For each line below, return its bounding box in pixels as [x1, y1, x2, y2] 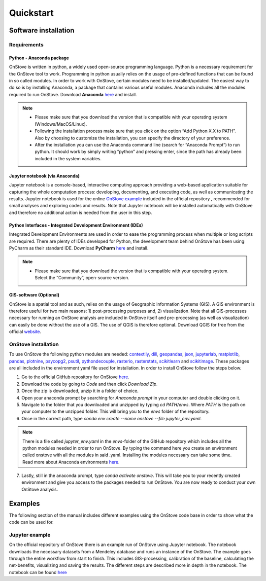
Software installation [9, 26, 75, 35]
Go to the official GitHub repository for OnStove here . [21, 374, 130, 380]
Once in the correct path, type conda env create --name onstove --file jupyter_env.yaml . [21, 415, 202, 421]
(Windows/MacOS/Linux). [34, 121, 87, 127]
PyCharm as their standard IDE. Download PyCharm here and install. [9, 245, 149, 251]
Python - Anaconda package [9, 55, 69, 61]
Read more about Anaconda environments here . [22, 459, 120, 465]
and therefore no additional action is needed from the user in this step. [9, 210, 152, 216]
